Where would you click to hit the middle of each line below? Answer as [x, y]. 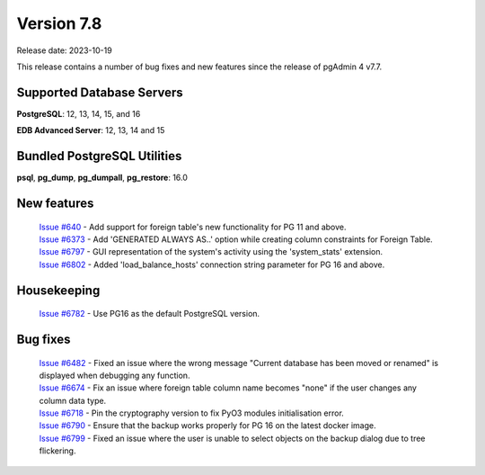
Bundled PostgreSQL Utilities [99, 156]
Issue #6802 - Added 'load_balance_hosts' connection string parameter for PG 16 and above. [212, 264]
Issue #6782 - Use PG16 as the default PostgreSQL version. [150, 314]
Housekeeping [58, 290]
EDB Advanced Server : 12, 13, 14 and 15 [91, 130]
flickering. [57, 451]
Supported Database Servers [100, 92]
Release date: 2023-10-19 [64, 50]
